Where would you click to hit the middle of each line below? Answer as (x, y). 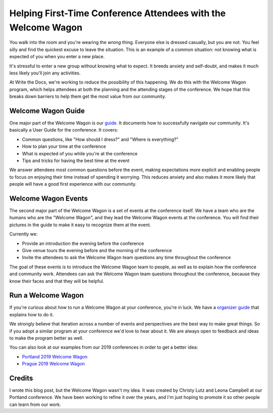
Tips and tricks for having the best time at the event (76, 160)
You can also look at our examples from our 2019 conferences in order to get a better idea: (104, 347)
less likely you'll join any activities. (45, 73)
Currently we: (24, 234)
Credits (21, 378)
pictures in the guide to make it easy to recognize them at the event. (80, 225)
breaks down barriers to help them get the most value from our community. (88, 97)
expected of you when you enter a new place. (57, 57)
